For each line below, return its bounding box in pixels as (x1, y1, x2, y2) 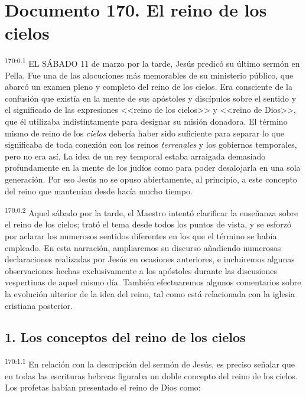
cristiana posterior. (5, 299, 73, 311)
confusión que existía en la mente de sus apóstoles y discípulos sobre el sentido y (5, 92, 297, 104)
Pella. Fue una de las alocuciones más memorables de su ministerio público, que (5, 69, 294, 81)
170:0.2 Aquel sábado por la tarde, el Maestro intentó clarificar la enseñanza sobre (5, 205, 298, 219)
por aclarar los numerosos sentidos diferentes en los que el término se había (5, 229, 277, 242)
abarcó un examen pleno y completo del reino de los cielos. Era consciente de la (5, 80, 292, 93)
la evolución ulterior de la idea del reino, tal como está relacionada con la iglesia (5, 287, 295, 300)
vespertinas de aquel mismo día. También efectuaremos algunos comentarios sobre (5, 276, 301, 288)
